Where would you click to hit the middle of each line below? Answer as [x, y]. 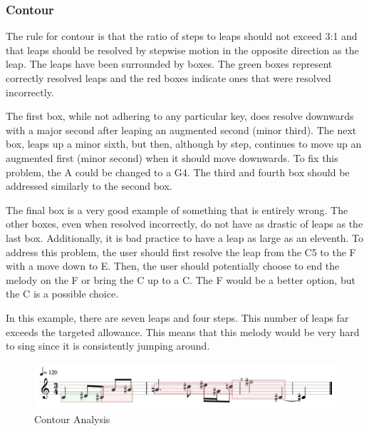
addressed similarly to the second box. [89, 186]
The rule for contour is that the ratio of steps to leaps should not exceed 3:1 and [182, 36]
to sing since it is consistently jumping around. [108, 346]
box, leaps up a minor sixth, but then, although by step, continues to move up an [184, 144]
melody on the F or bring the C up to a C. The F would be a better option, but [181, 279]
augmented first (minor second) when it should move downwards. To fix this [172, 157]
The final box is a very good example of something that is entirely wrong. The [177, 209]
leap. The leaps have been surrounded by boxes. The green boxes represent [169, 64]
